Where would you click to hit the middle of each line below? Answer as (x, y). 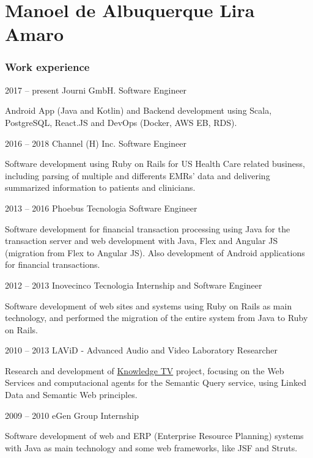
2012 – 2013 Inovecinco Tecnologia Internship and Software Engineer (134, 285)
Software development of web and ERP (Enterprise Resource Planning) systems (154, 436)
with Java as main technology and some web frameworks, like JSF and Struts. (151, 447)
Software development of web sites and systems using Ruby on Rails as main (149, 305)
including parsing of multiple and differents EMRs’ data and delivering (138, 175)
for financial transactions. (53, 264)
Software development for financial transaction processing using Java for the (148, 228)
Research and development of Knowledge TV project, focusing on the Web (145, 370)
